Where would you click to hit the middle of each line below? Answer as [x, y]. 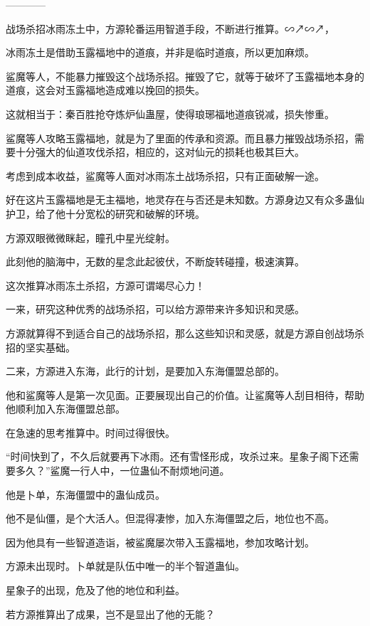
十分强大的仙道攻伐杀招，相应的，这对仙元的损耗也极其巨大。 [160, 152]
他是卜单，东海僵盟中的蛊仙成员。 [85, 494]
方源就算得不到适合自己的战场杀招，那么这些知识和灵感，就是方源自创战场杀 [185, 333]
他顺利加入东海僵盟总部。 [65, 409]
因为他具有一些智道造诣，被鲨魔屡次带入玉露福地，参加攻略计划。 [160, 542]
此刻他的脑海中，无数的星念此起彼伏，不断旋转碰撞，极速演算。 [155, 261]
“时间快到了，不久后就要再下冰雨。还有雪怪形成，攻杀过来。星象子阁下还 [178, 456]
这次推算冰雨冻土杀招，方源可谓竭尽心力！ [105, 285]
